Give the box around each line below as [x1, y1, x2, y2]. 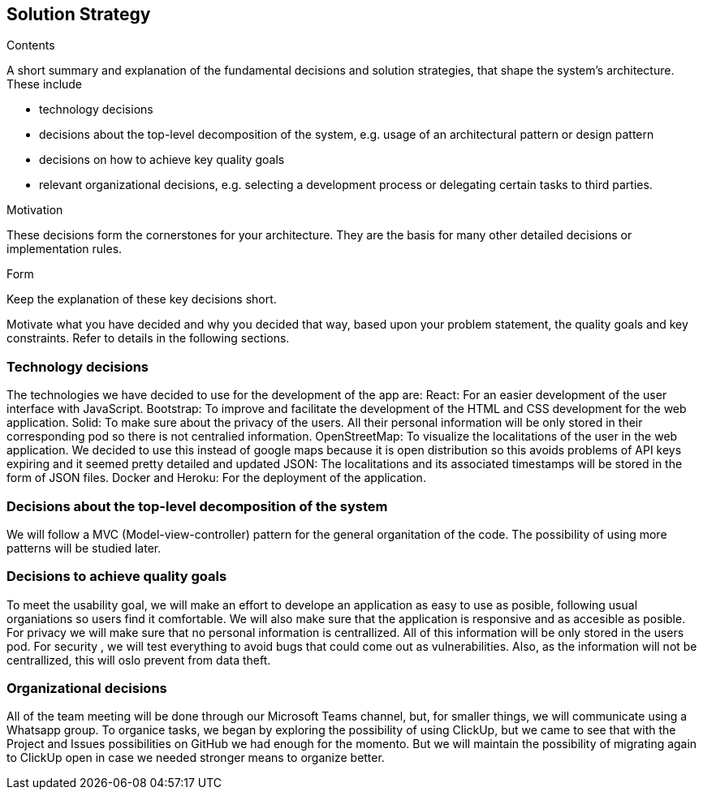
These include [6, 77, 83, 92]
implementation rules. [6, 242, 123, 256]
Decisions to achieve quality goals [6, 568, 227, 585]
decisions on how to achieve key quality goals [39, 153, 285, 167]
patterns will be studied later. [6, 540, 162, 555]
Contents [6, 38, 55, 53]
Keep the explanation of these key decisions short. [6, 292, 277, 307]
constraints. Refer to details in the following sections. [6, 331, 290, 346]
